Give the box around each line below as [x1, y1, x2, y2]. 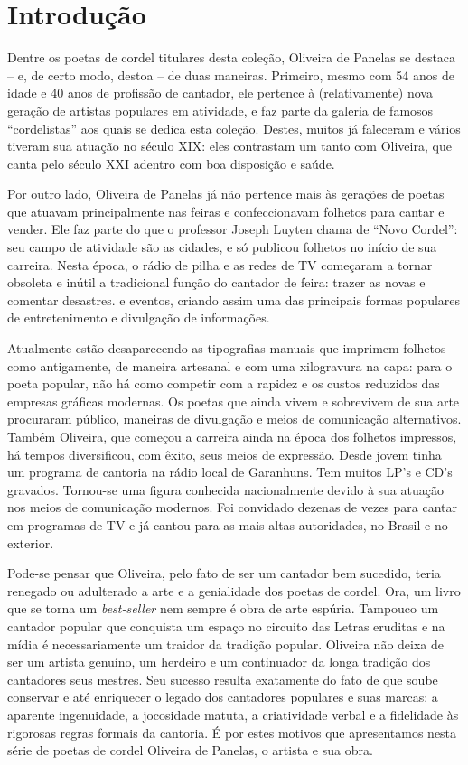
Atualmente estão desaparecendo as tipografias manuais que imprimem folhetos [7, 339, 446, 358]
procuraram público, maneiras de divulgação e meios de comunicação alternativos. [7, 409, 462, 428]
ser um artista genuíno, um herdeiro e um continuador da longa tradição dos [7, 652, 431, 671]
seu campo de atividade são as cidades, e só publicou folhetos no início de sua [7, 238, 437, 257]
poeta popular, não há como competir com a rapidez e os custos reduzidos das [7, 374, 440, 393]
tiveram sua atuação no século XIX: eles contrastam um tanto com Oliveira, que [7, 136, 452, 155]
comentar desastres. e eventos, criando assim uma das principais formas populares [7, 290, 461, 309]
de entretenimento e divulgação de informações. [7, 308, 270, 327]
